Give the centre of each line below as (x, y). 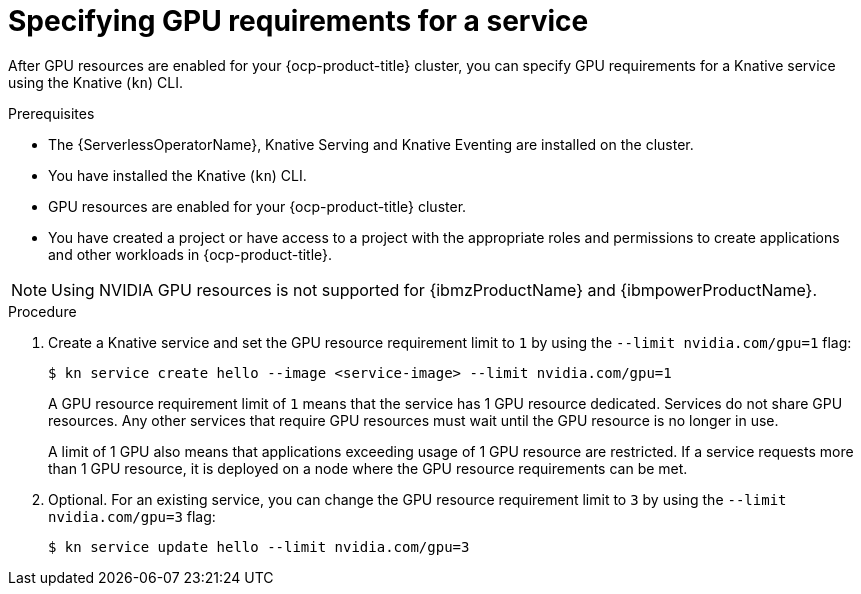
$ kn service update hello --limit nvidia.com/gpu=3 (259, 546)
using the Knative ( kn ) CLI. (95, 82)
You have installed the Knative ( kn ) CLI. (177, 175)
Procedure (42, 311)
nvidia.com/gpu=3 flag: (132, 516)
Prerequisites (51, 113)
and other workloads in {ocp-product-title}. (190, 254)
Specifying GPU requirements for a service (298, 21)
